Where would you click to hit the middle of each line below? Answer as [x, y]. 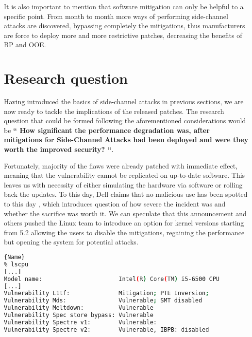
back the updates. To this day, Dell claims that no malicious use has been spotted [126, 194]
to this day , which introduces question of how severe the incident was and [115, 204]
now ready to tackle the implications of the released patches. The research [114, 111]
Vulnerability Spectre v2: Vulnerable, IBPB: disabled [107, 329]
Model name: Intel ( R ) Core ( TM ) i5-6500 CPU [112, 279]
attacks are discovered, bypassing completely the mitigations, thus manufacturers [125, 26]
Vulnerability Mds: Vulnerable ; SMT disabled [103, 301]
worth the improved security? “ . [59, 149]
